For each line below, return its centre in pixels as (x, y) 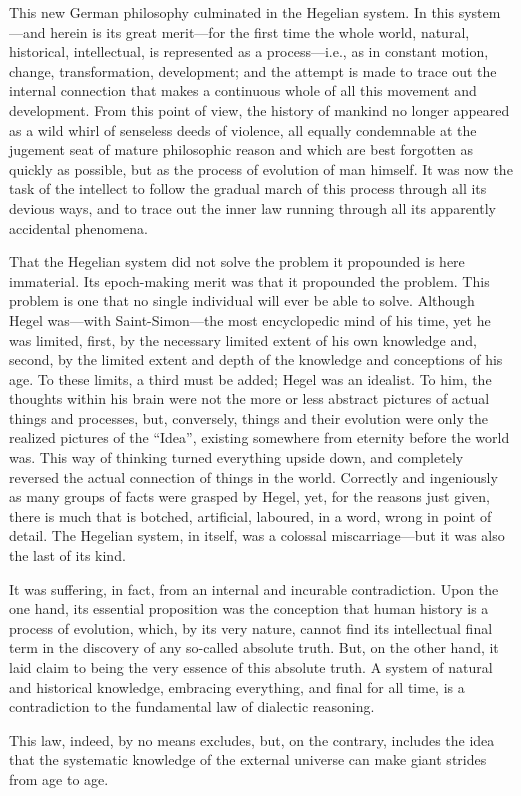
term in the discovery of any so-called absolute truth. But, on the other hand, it (254, 647)
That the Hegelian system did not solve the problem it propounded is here (237, 261)
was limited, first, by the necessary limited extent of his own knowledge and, (243, 339)
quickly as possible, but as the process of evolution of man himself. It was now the (261, 168)
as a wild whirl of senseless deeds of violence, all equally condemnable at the (243, 129)
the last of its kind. (67, 555)
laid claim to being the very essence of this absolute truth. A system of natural (251, 667)
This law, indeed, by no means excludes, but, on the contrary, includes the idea (252, 739)
